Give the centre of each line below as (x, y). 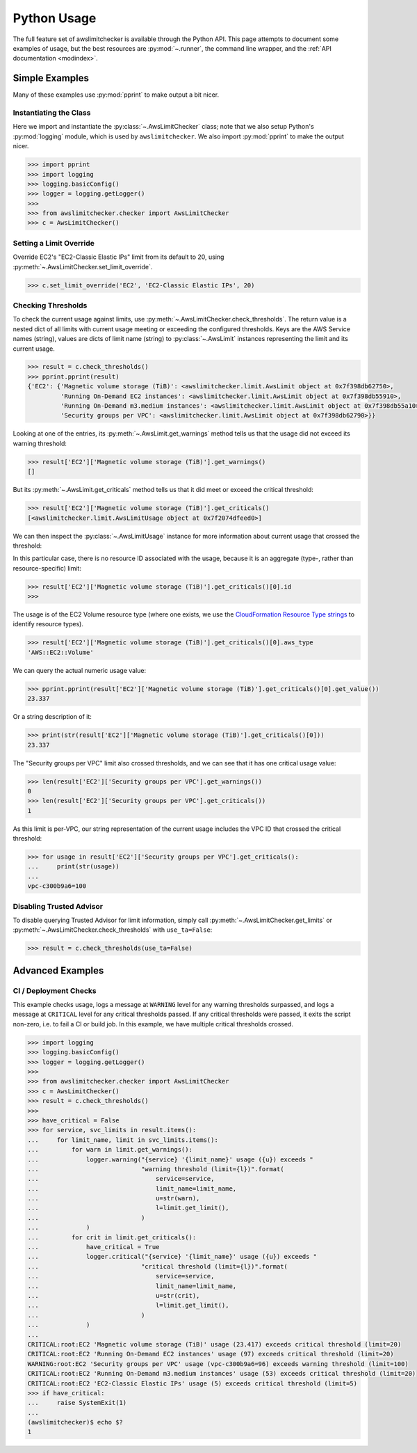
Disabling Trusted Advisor (58, 906)
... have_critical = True (93, 1247)
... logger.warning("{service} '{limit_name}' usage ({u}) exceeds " (171, 1159)
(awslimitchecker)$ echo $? (75, 1422)
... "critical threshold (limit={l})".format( (158, 1266)
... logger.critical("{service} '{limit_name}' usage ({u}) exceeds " (172, 1257)
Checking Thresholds (50, 305)
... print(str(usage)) (73, 867)
